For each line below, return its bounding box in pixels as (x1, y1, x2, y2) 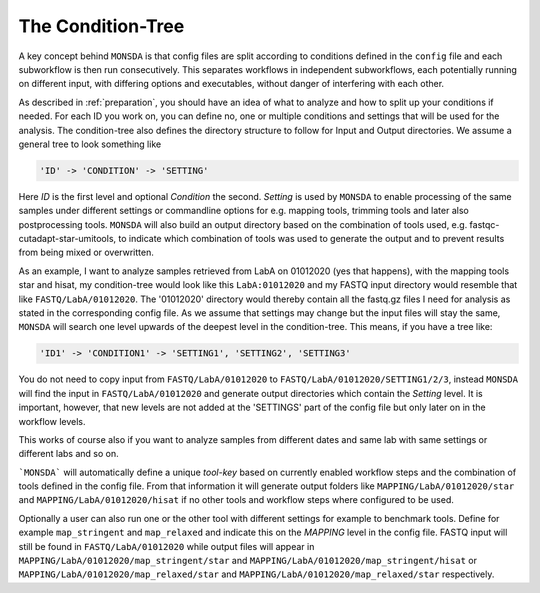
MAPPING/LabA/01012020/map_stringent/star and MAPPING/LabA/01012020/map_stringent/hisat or (18, 555, 477, 567)
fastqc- (469, 218, 500, 230)
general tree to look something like (18, 138, 162, 150)
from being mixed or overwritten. (18, 246, 155, 259)
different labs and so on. (18, 448, 119, 460)
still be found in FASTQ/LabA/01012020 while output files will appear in (18, 540, 315, 552)
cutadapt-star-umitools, (18, 233, 117, 245)
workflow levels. (18, 415, 86, 427)
